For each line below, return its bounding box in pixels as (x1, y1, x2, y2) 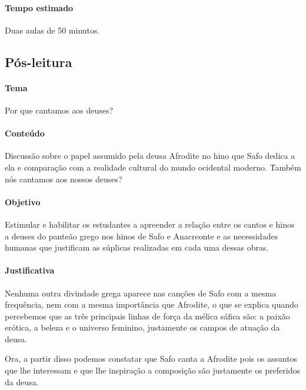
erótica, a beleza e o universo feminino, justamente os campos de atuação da (5, 321, 280, 334)
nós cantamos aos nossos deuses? (5, 172, 122, 185)
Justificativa (5, 264, 55, 276)
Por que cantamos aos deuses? (5, 104, 114, 116)
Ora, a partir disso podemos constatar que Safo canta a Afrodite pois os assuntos (5, 352, 298, 365)
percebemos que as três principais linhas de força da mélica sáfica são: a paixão (5, 309, 290, 322)
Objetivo (5, 195, 41, 208)
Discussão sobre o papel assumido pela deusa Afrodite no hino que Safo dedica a (5, 149, 295, 162)
